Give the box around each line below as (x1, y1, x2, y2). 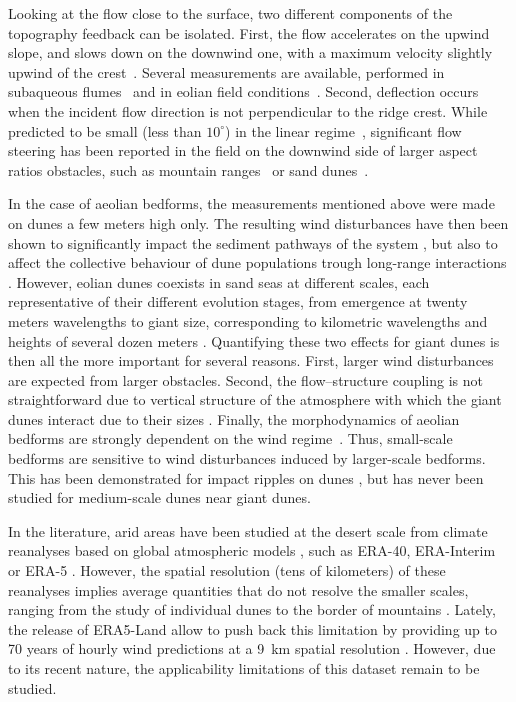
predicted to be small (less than (8, 120, 202, 141)
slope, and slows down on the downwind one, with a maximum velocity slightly (8, 42, 493, 63)
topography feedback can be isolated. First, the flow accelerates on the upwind (8, 22, 490, 43)
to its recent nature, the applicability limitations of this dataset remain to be (8, 658, 480, 678)
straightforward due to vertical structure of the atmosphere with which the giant (8, 389, 502, 410)
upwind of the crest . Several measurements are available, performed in (8, 61, 445, 82)
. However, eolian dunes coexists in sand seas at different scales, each (8, 271, 430, 292)
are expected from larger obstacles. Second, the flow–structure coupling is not (8, 369, 483, 390)
